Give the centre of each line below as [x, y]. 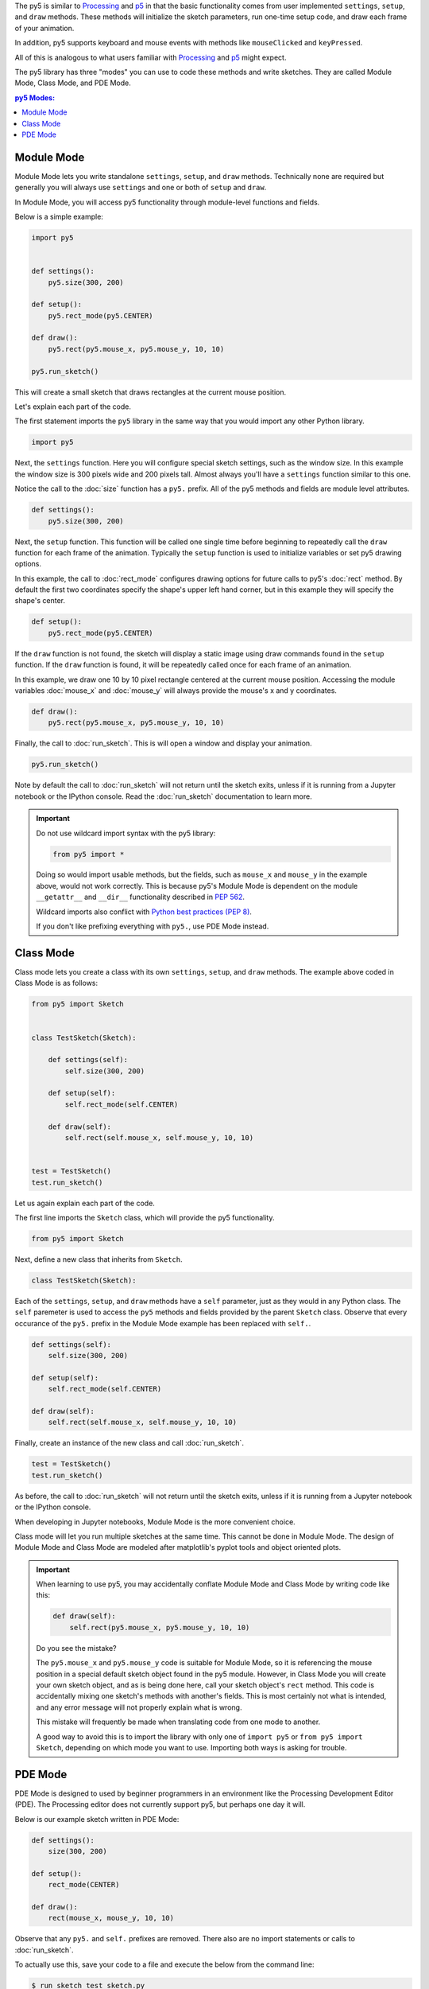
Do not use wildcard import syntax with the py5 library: [126, 833]
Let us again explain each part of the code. [85, 1203]
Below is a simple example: [59, 216]
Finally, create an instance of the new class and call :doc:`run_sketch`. [129, 1443]
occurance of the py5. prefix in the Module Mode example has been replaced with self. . [163, 1323]
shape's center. [40, 601]
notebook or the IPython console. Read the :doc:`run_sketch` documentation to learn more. [164, 796]
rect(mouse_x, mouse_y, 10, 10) [111, 1918]
